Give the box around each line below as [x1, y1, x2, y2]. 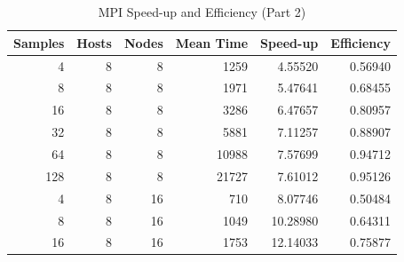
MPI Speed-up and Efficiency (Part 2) [98, 3, 306, 21]
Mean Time [175, 33, 249, 52]
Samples [13, 33, 65, 52]
